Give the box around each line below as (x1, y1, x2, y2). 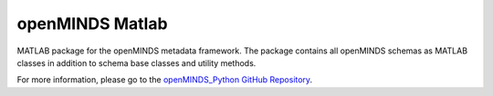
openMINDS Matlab (16, 14, 168, 34)
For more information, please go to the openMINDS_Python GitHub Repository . (16, 74, 313, 85)
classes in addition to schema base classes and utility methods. (16, 57, 257, 68)
